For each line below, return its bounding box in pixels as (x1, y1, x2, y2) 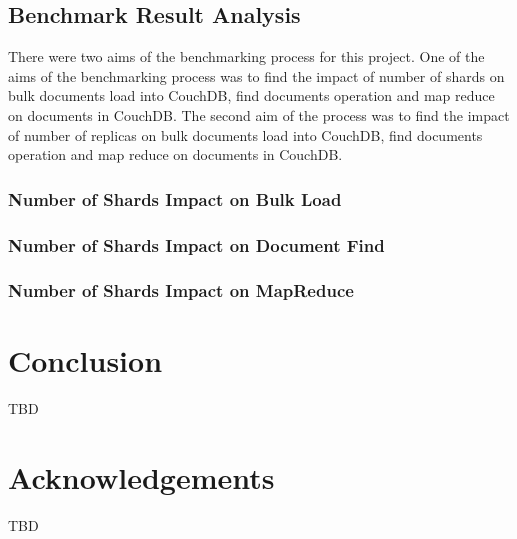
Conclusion (8, 340, 163, 381)
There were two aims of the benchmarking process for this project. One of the (8, 46, 485, 67)
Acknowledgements (8, 457, 275, 498)
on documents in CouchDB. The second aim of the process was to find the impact (8, 104, 510, 125)
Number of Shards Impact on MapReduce (8, 278, 354, 303)
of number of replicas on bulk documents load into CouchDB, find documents (8, 124, 483, 145)
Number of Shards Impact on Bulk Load (8, 186, 342, 211)
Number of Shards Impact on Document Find (8, 232, 385, 257)
